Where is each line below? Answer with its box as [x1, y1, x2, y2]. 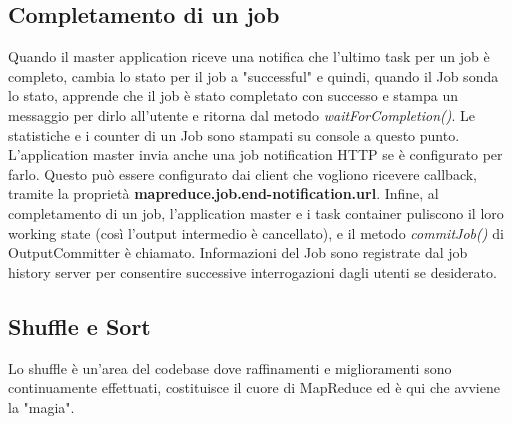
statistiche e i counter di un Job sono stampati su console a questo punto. [8, 124, 460, 145]
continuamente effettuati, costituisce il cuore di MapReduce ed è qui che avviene [8, 377, 500, 398]
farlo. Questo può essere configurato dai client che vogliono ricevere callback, [8, 163, 478, 184]
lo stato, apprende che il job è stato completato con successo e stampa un [8, 85, 458, 106]
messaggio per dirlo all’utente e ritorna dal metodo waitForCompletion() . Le [8, 104, 475, 125]
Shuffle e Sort [8, 310, 151, 341]
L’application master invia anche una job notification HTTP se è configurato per [8, 144, 503, 165]
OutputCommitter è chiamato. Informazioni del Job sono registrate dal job [8, 242, 468, 263]
